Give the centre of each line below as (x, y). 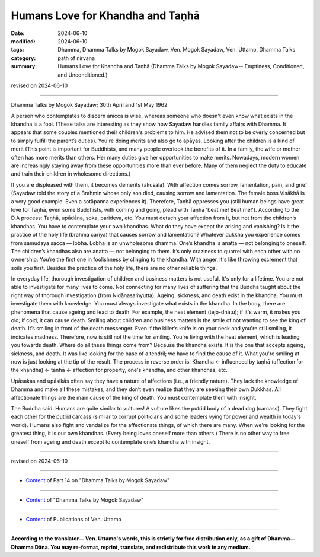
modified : (23, 41)
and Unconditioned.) (83, 75)
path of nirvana (76, 58)
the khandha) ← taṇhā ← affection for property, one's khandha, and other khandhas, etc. (119, 370)
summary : (24, 66)
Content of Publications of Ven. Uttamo (73, 520)
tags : (17, 50)
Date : (18, 33)
